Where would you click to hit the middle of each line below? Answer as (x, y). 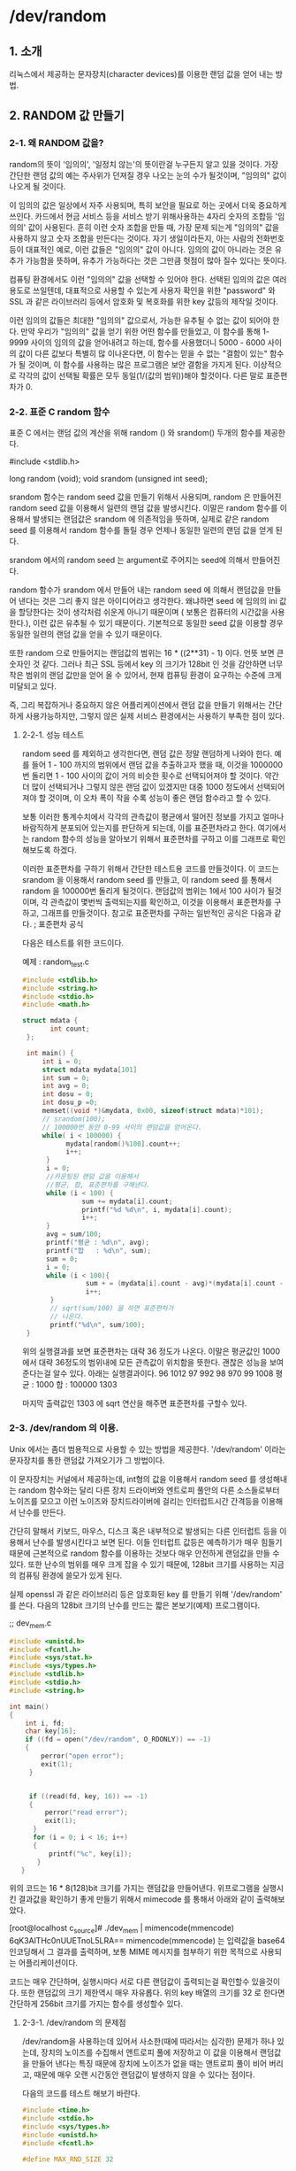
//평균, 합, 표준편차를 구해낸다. (98, 1185)
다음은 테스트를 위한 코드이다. (73, 943)
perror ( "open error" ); (83, 1756)
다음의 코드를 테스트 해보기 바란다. (81, 2094)
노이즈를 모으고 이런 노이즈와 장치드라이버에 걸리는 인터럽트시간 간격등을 (134, 1501)
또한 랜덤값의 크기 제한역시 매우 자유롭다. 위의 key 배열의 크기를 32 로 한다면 (153, 1993)
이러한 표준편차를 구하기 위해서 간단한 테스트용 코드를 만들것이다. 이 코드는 (151, 869)
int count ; (70, 1029)
